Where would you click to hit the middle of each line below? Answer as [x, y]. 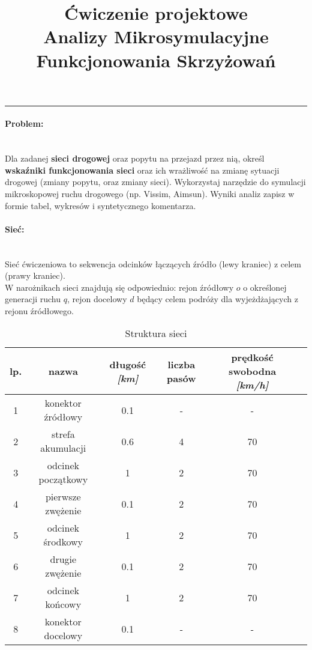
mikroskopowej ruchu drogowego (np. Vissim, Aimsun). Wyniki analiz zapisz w [150, 193]
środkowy [63, 542]
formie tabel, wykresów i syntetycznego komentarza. [100, 205]
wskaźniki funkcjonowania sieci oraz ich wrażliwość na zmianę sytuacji [142, 170]
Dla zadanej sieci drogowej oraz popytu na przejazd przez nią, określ [135, 158]
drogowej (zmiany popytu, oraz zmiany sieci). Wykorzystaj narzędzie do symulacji [155, 182]
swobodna [252, 371]
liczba [181, 364]
